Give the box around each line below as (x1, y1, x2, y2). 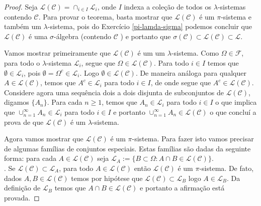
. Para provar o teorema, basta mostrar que (38, 11, 172, 22)
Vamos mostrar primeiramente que (4, 48, 111, 58)
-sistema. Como (171, 48, 219, 58)
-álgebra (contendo (54, 31, 112, 41)
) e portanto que (120, 31, 171, 41)
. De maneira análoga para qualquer (135, 67, 246, 78)
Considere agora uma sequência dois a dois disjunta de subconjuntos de (4, 87, 224, 97)
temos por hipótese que (71, 172, 143, 183)
